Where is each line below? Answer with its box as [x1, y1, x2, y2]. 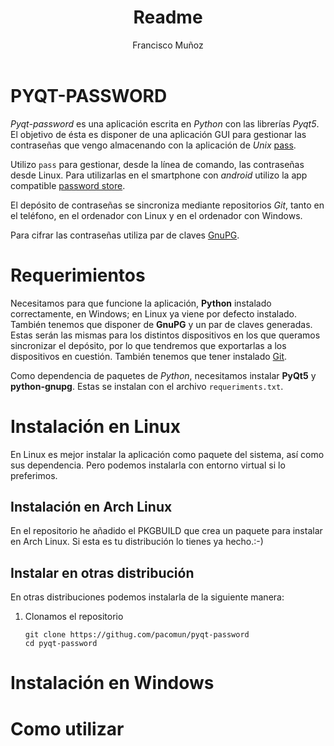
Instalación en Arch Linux [10, 498, 173, 515]
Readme [133, 6, 203, 29]
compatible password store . [10, 179, 126, 191]
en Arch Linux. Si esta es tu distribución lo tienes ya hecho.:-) [10, 536, 264, 548]
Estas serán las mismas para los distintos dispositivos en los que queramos [10, 329, 321, 341]
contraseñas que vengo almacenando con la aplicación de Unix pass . [10, 139, 297, 151]
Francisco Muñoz [132, 39, 204, 51]
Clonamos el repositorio [24, 611, 124, 623]
